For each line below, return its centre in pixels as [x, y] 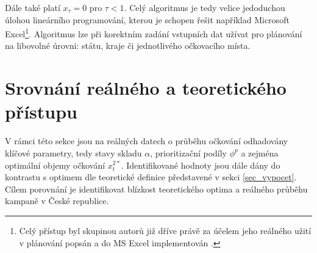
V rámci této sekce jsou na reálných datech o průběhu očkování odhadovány [147, 141]
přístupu [41, 112]
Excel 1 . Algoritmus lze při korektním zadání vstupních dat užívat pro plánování [154, 33]
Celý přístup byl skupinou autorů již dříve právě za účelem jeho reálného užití [165, 230]
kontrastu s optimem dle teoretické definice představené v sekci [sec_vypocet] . [151, 177]
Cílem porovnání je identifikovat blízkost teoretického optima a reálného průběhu [156, 189]
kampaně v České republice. [57, 201]
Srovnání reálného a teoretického [146, 88]
